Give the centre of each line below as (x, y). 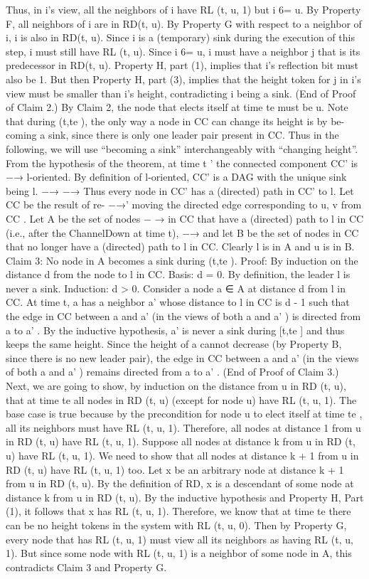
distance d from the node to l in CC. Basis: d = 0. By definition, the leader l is (178, 274)
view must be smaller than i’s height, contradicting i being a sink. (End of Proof (181, 93)
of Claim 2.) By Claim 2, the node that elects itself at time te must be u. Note (177, 107)
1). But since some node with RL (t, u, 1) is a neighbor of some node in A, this (179, 553)
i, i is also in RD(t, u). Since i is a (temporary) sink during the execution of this (180, 37)
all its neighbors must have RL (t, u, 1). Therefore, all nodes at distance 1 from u (183, 427)
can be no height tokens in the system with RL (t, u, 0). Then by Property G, (176, 525)
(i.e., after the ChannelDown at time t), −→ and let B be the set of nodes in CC (182, 232)
